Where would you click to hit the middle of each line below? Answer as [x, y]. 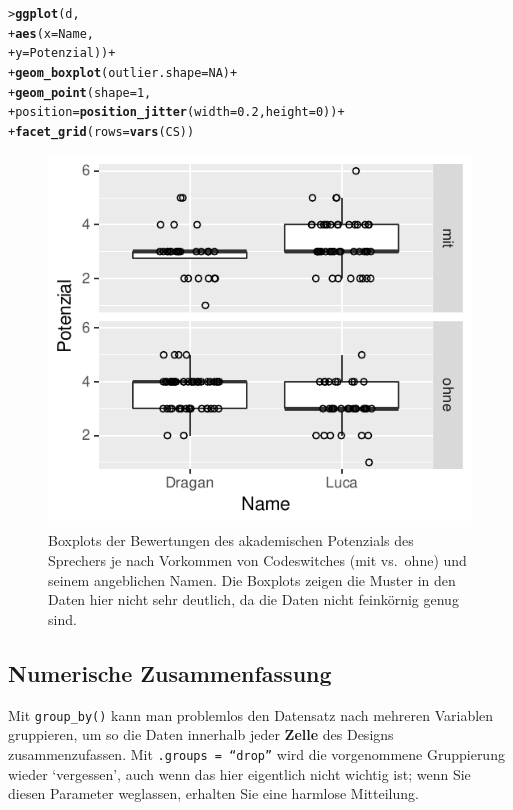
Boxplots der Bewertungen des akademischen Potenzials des [231, 540]
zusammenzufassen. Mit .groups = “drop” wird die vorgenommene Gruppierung [256, 753]
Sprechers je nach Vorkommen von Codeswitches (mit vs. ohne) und [257, 560]
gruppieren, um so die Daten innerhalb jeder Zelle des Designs [201, 734]
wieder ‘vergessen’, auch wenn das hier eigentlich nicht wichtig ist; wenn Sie [239, 773]
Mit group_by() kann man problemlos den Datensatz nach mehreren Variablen [251, 714]
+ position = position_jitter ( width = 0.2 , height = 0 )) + [176, 112]
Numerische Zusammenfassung [170, 672]
